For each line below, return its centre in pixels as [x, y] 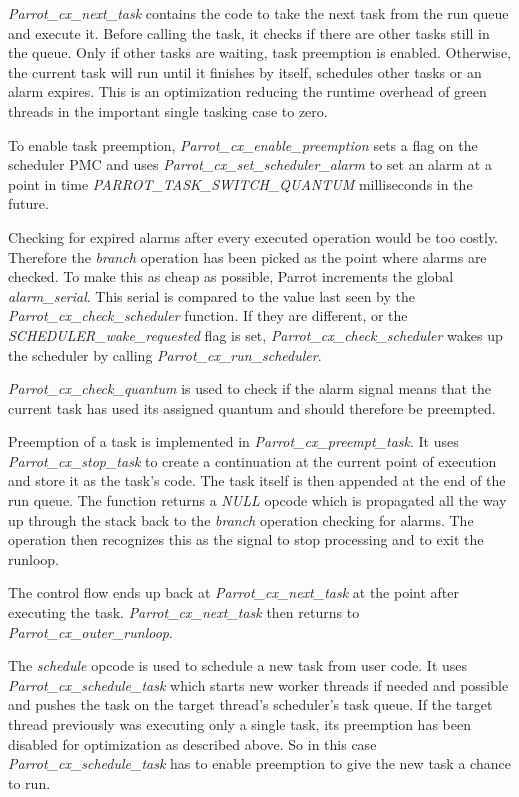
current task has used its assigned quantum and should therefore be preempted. [252, 407]
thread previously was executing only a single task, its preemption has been [239, 724]
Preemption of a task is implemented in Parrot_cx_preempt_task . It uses [233, 441]
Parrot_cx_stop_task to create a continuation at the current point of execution [252, 460]
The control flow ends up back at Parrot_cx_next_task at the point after [234, 592]
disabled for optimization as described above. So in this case [192, 743]
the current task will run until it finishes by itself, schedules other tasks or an [245, 71]
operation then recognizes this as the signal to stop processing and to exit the [246, 539]
